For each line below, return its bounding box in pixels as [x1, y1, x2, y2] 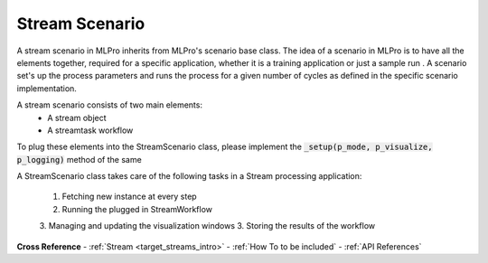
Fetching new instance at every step [61, 191, 198, 202]
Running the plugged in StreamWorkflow [61, 203, 212, 214]
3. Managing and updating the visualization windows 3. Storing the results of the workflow [39, 221, 376, 231]
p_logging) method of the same [16, 154, 142, 164]
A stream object [47, 112, 108, 123]
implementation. [16, 82, 77, 94]
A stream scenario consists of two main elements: [16, 99, 203, 110]
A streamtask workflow [47, 125, 134, 136]
